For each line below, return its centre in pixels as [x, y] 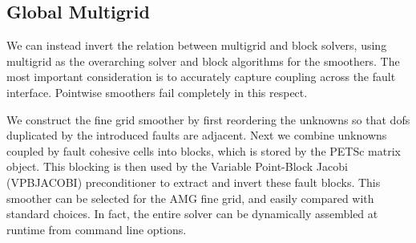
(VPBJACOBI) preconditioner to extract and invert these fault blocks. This [194, 182]
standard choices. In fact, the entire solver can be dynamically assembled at [192, 214]
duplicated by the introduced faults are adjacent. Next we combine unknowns [197, 135]
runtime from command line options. [97, 229]
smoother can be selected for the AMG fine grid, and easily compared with [190, 198]
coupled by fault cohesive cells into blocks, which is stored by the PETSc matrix [204, 150]
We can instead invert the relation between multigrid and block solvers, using [197, 45]
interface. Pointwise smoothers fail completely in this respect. [157, 92]
